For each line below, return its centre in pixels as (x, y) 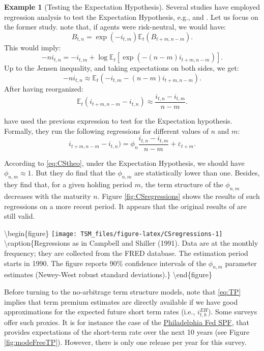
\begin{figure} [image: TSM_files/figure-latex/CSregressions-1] (113, 233)
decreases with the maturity (48, 196)
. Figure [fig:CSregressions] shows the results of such (179, 196)
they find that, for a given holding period (68, 184)
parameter (241, 263)
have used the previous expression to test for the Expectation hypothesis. (118, 121)
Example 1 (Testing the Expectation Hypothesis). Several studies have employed (132, 7)
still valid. (20, 216)
